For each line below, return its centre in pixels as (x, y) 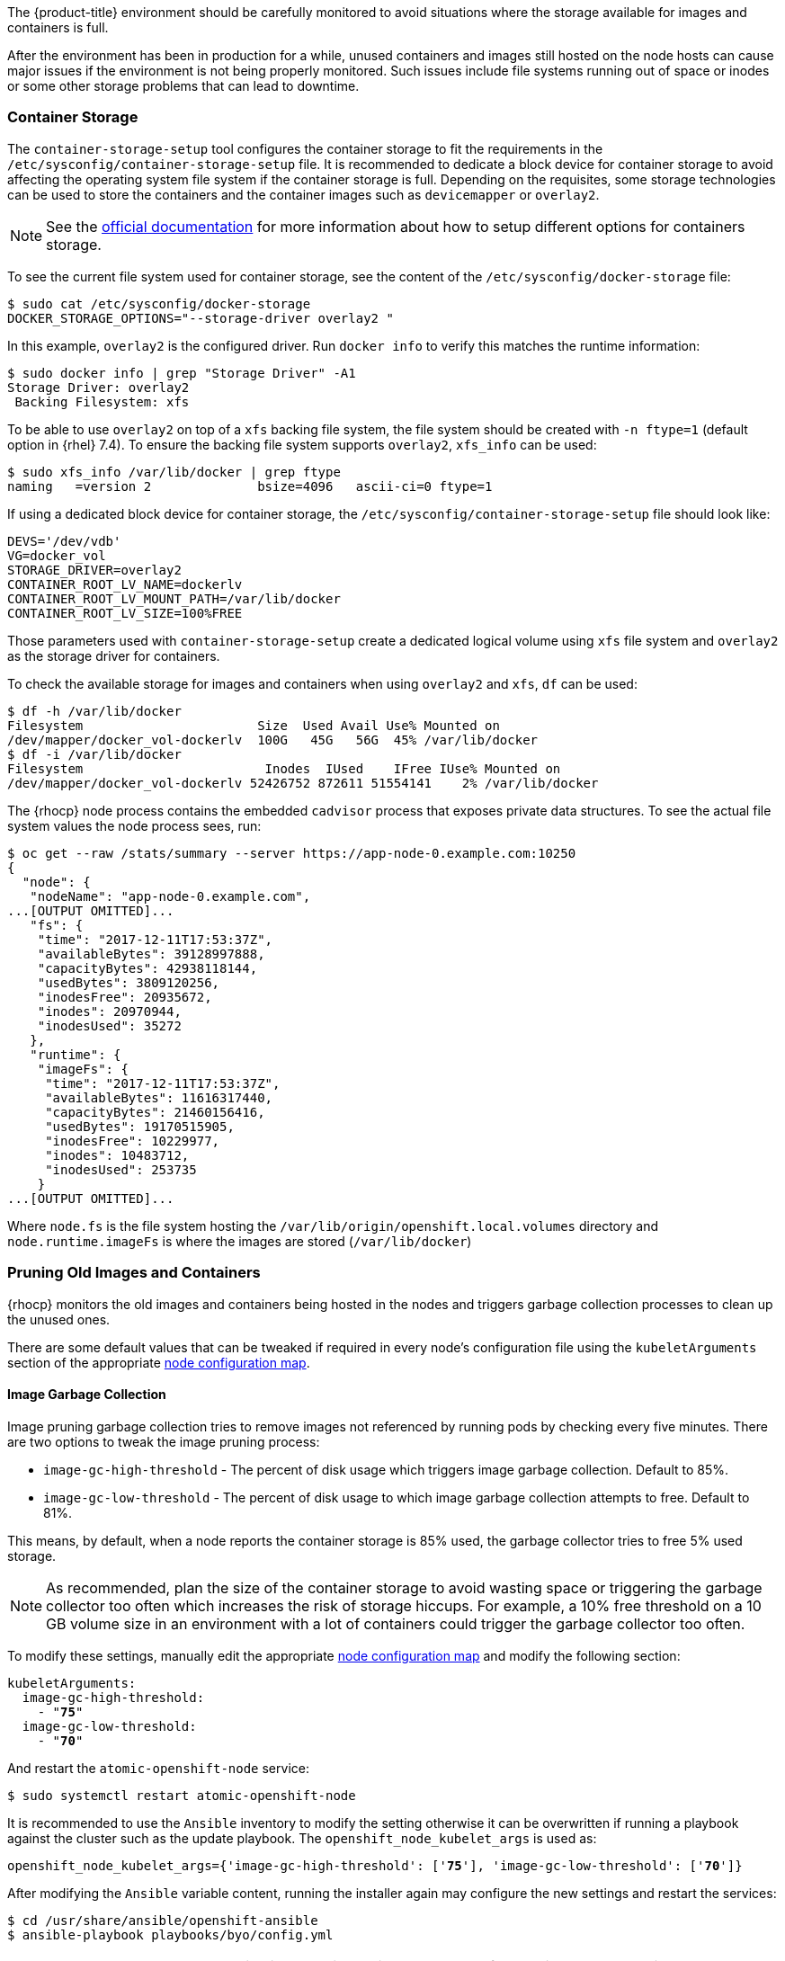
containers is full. (58, 27)
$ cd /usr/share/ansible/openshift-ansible (163, 1920)
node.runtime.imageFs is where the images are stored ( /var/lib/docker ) (240, 1241)
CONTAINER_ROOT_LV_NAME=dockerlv (125, 584)
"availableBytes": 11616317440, (159, 1097)
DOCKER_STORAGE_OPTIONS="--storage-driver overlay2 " (201, 318)
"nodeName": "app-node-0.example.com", (170, 896)
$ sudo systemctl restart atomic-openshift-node (182, 1795)
